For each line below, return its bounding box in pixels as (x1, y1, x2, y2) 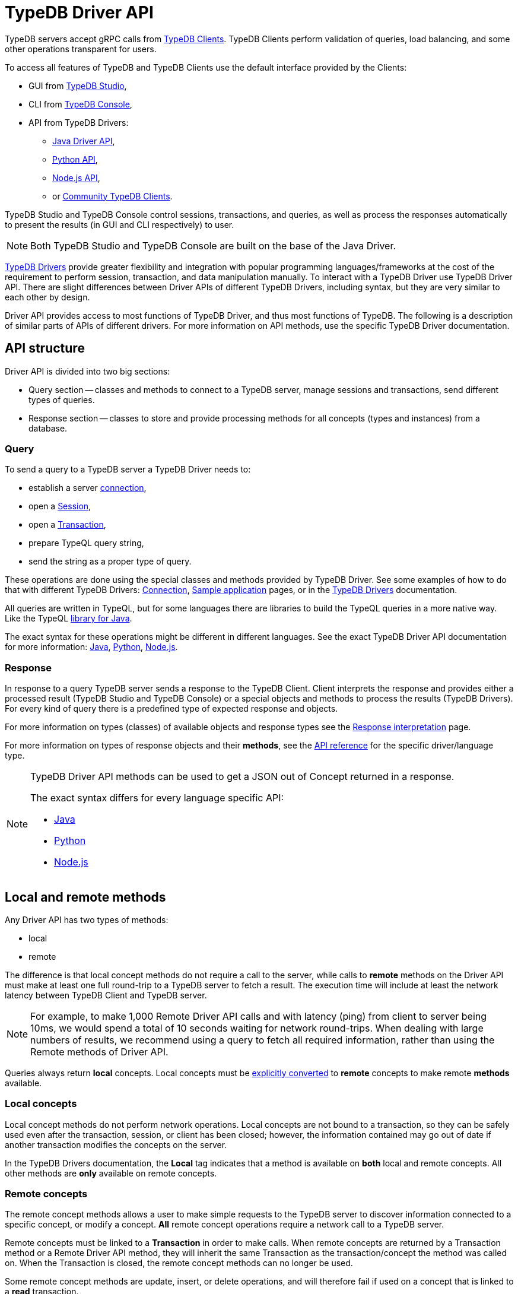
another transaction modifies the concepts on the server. (5, 1139, 227, 1150)
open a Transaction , (28, 519, 106, 530)
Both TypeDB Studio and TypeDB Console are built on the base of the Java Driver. (30, 239, 396, 252)
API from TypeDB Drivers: (28, 117, 129, 128)
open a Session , (28, 501, 91, 512)
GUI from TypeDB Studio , (28, 80, 127, 91)
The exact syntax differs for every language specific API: (30, 792, 284, 804)
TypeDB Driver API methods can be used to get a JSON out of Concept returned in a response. (30, 770, 455, 783)
